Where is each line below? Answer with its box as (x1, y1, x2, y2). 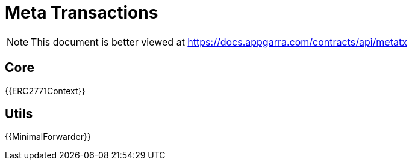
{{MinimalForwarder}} (5, 131, 91, 142)
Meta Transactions (5, 2, 158, 23)
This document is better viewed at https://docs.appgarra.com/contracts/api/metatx (31, 35, 407, 48)
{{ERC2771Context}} (5, 85, 86, 96)
